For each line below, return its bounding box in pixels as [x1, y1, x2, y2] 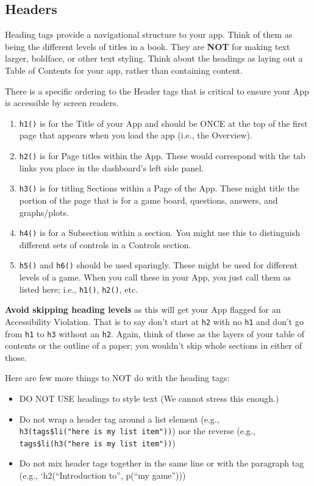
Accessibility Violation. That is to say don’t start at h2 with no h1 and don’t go [5, 315, 304, 327]
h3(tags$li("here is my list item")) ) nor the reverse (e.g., [19, 424, 255, 437]
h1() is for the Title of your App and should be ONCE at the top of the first [19, 116, 308, 129]
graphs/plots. [19, 205, 69, 218]
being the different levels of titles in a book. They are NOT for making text [5, 40, 290, 52]
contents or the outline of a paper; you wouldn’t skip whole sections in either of [5, 339, 302, 352]
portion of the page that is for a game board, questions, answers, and [19, 193, 278, 206]
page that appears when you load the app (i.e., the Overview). [19, 129, 252, 141]
